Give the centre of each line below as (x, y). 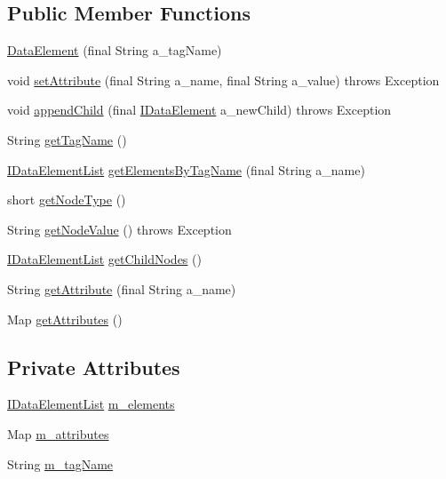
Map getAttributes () (65, 319)
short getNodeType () (67, 200)
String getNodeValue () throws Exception (119, 229)
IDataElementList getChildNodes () (104, 259)
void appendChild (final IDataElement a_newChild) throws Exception (199, 110)
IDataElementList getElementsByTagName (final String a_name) (186, 169)
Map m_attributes (58, 433)
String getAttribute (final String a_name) (122, 288)
